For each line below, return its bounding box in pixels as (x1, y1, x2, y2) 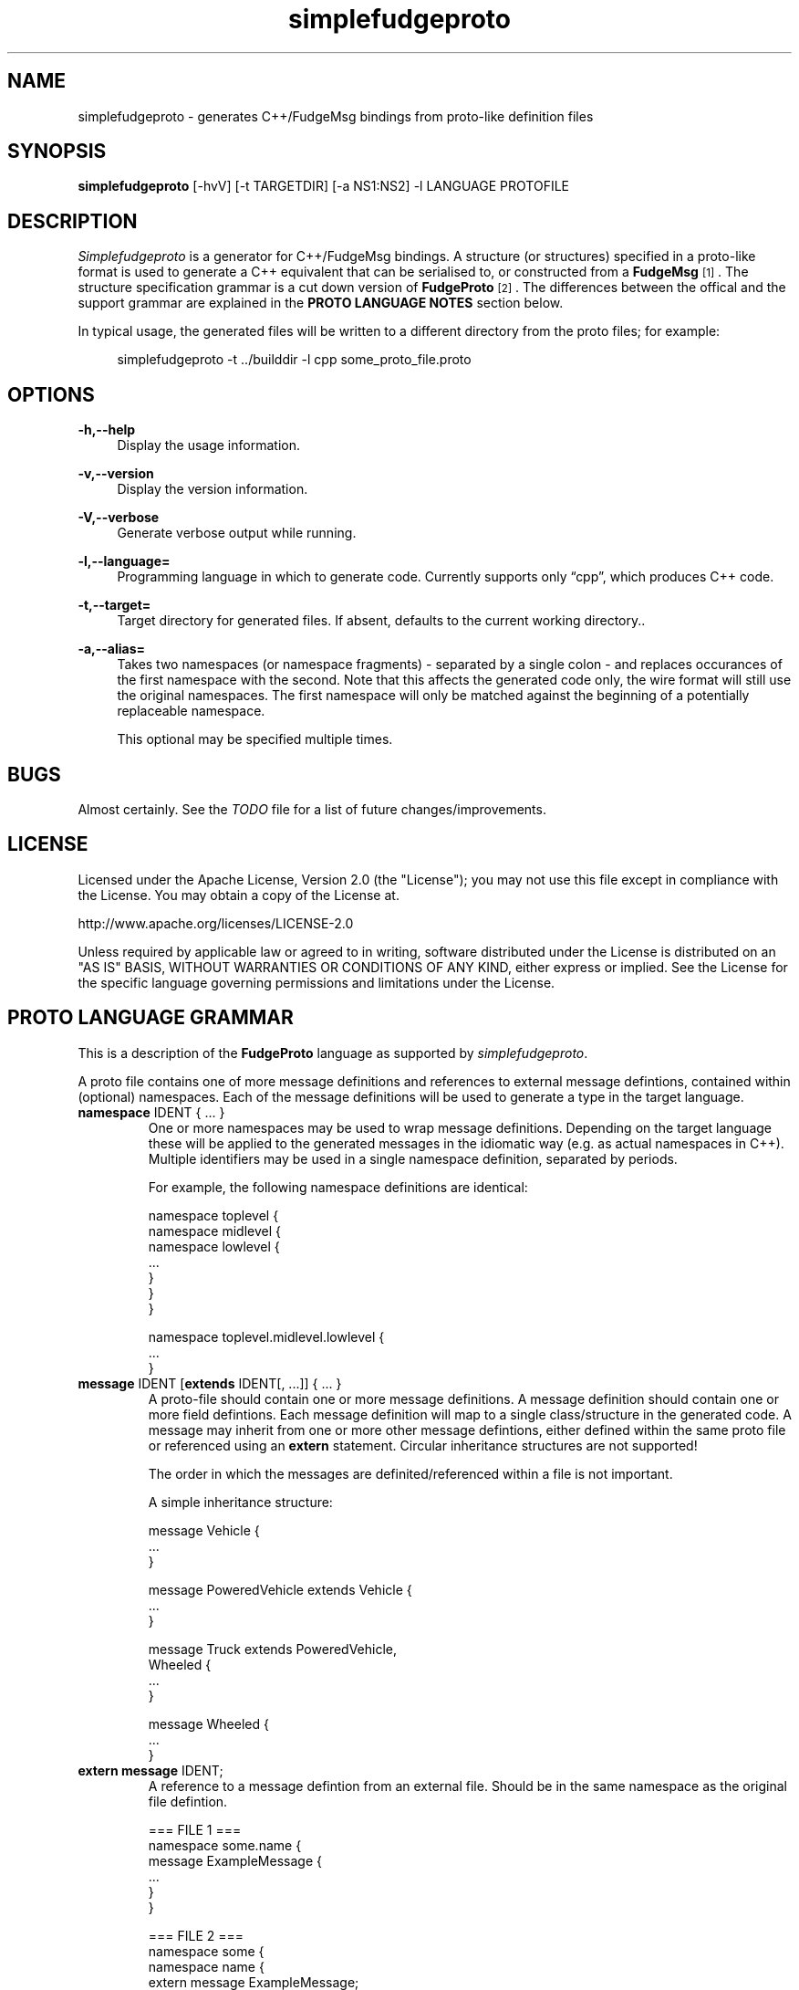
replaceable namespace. (117, 703, 265, 719)
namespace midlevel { (148, 1222, 281, 1239)
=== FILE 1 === (148, 1821, 242, 1838)
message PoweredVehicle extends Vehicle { (148, 1581, 412, 1597)
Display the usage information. (117, 437, 300, 454)
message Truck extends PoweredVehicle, (148, 1640, 398, 1657)
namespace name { (148, 1958, 265, 1974)
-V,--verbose (78, 509, 160, 526)
